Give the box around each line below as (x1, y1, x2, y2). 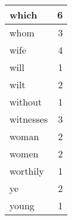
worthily (10, 164, 44, 178)
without (10, 95, 42, 109)
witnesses (10, 112, 48, 126)
